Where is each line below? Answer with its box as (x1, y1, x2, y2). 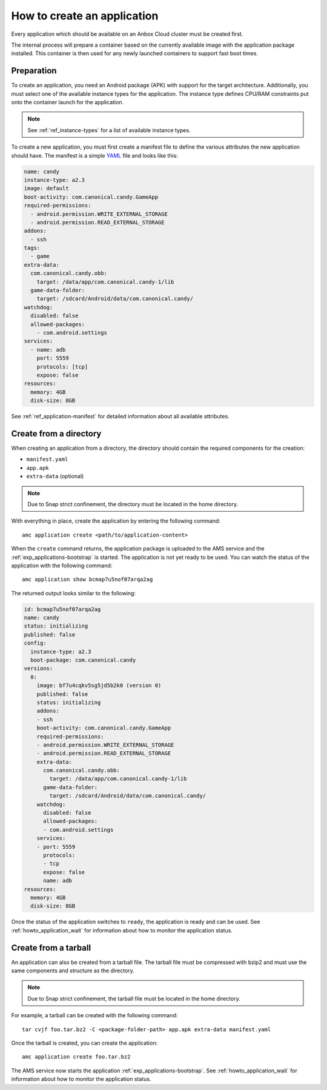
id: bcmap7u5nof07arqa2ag (24, 606, 101, 612)
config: (24, 640, 47, 647)
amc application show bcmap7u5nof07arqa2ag (22, 576, 153, 583)
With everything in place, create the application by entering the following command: (11, 517, 220, 524)
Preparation (11, 65, 57, 76)
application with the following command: (11, 561, 113, 569)
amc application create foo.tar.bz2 (22, 1054, 131, 1060)
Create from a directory (11, 428, 102, 439)
